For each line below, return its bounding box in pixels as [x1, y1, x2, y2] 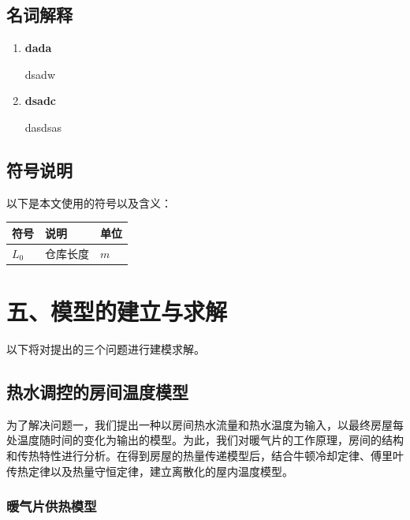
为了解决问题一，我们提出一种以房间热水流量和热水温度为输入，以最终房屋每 [6, 416, 404, 432]
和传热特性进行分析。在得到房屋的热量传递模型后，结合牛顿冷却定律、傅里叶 [6, 447, 404, 463]
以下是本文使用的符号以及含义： [6, 194, 172, 211]
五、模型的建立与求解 [6, 295, 228, 327]
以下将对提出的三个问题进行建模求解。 [6, 340, 205, 357]
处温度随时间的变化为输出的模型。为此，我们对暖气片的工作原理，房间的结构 [6, 432, 404, 448]
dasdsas [24, 118, 61, 135]
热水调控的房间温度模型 [6, 379, 188, 403]
